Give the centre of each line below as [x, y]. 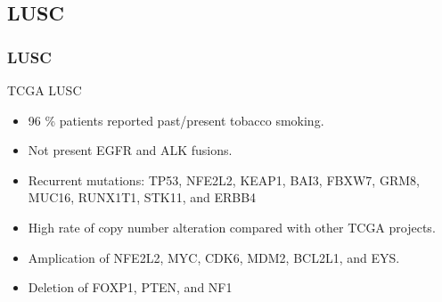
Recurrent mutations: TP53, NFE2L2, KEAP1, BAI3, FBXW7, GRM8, [224, 180]
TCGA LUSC [45, 90]
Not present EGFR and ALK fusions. [130, 150]
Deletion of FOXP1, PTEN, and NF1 [130, 287]
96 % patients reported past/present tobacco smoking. [176, 120]
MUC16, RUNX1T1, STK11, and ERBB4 [142, 197]
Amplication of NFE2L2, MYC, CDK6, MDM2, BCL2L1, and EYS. [214, 257]
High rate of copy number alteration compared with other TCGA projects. [232, 227]
